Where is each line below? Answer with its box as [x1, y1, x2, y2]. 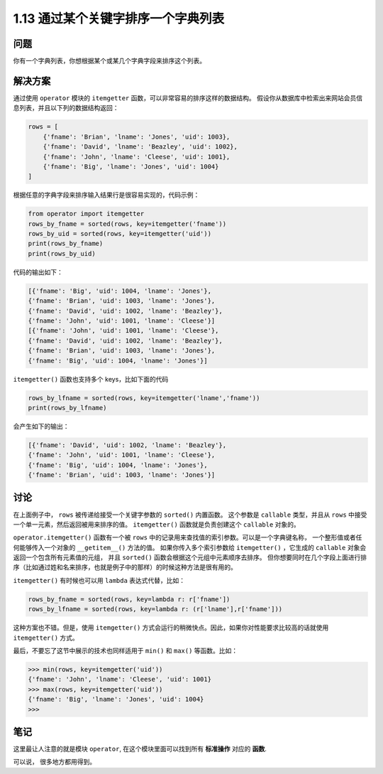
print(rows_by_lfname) [28, 404, 107, 412]
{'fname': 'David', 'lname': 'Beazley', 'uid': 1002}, [43, 143, 238, 151]
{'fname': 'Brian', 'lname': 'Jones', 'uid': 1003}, [43, 132, 231, 141]
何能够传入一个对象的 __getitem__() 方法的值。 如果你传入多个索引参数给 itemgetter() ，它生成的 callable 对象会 [13, 543, 367, 552]
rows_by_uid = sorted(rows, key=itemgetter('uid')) [28, 230, 212, 238]
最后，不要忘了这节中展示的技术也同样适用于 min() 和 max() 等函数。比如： [13, 647, 238, 655]
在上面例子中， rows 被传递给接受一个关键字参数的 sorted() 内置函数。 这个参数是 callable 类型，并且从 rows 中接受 [13, 510, 367, 519]
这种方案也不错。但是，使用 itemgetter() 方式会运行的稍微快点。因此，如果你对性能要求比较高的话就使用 [13, 623, 329, 632]
